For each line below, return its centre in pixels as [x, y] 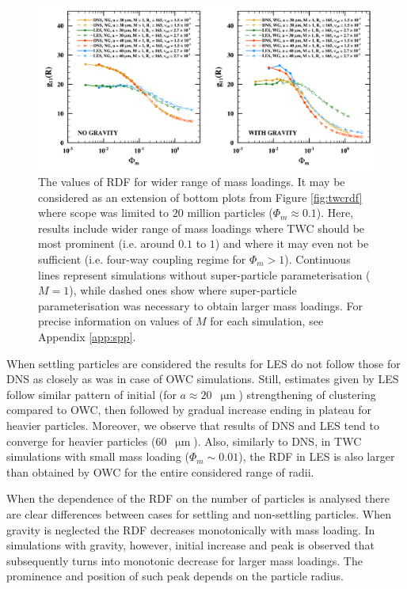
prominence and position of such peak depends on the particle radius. [175, 576]
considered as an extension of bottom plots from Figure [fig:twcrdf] [200, 197]
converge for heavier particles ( [81, 441]
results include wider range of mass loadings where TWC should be [202, 228]
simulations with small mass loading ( [98, 456]
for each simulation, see [267, 321]
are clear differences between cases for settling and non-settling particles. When [199, 513]
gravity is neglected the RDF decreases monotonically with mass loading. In [191, 529]
